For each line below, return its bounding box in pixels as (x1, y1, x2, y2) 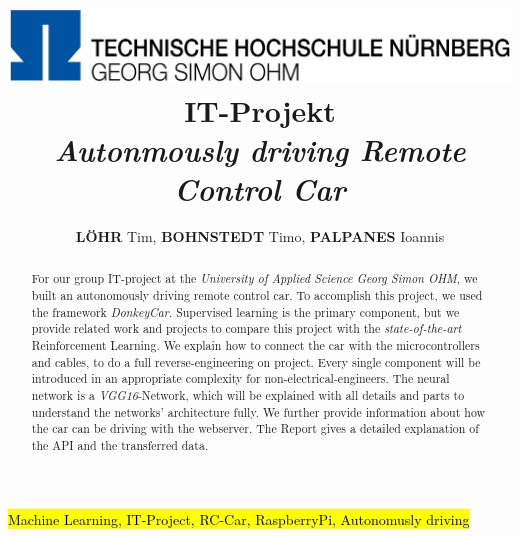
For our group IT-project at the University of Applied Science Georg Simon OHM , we (31, 270, 478, 287)
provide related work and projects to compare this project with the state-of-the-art (31, 320, 462, 337)
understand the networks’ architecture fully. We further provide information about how (31, 403, 486, 420)
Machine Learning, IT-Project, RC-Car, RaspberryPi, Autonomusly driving (8, 508, 470, 529)
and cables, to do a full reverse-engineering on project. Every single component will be (31, 353, 481, 370)
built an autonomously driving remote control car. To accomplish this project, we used (31, 287, 483, 304)
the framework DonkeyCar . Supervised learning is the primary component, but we (31, 303, 460, 320)
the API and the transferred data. (31, 436, 209, 453)
